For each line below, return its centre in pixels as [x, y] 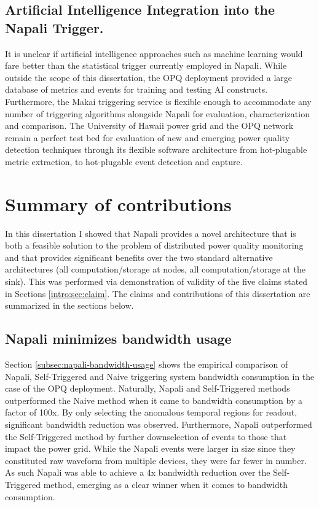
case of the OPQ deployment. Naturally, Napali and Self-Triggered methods [148, 388]
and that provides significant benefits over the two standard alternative [139, 257]
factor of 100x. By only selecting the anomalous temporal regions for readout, [151, 412]
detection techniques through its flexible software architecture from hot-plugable [156, 149]
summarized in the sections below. [69, 305]
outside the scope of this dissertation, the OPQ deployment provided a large [148, 77]
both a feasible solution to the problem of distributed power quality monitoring [154, 245]
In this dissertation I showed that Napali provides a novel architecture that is [151, 233]
